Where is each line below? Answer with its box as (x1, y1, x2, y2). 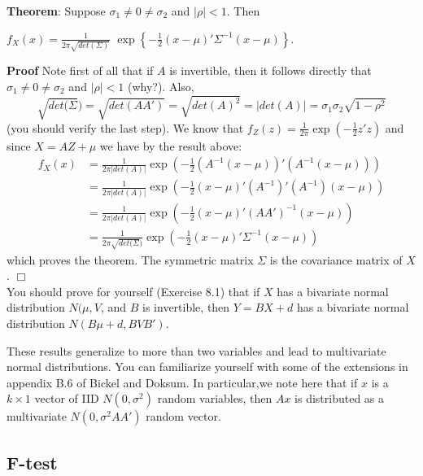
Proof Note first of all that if (7, 62, 154, 79)
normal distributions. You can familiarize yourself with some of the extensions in (7, 358, 408, 375)
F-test (7, 449, 58, 474)
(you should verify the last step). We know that (7, 119, 244, 136)
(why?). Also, (127, 77, 194, 94)
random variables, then (157, 390, 273, 407)
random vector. (146, 408, 221, 425)
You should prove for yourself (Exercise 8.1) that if (7, 282, 260, 299)
